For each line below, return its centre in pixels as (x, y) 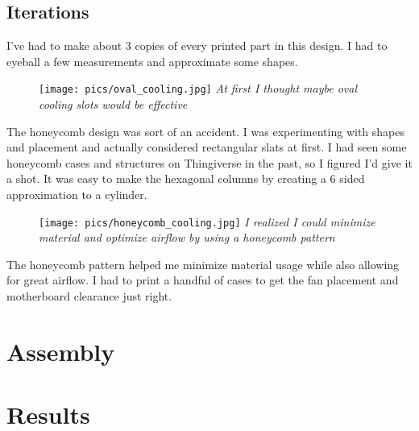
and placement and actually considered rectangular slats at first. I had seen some (207, 147)
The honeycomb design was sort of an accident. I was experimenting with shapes (205, 131)
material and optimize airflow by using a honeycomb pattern (187, 237)
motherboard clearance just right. (89, 296)
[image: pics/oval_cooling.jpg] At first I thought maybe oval (198, 88)
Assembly (61, 351)
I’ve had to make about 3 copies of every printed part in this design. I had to (197, 46)
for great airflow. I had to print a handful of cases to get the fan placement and (203, 280)
